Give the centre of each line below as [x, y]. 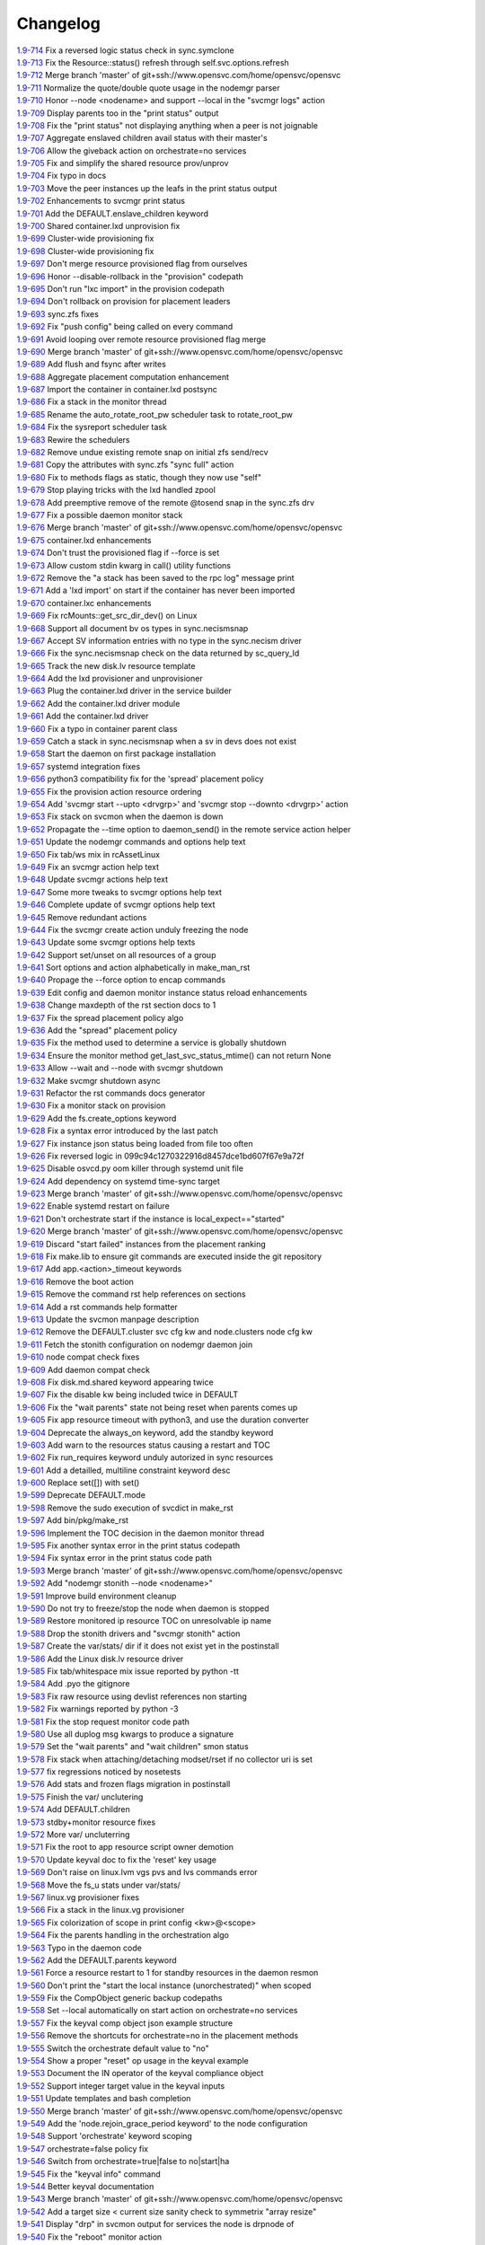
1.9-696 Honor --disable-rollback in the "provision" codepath [130, 276]
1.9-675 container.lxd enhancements [84, 540]
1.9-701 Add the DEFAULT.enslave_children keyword [113, 213]
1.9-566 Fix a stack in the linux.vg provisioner [101, 1910]
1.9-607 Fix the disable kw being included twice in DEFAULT [128, 1395]
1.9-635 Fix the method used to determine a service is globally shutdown [152, 1043]
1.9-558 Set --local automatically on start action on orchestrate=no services [157, 2011]
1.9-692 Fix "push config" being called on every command [125, 327]
